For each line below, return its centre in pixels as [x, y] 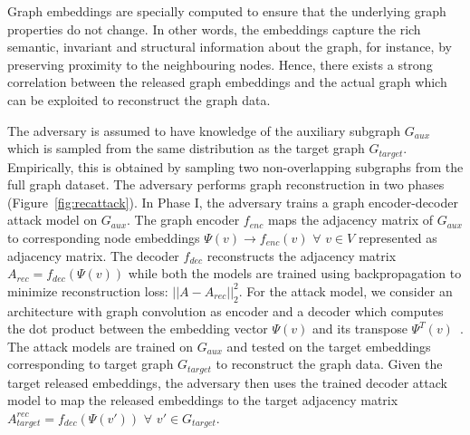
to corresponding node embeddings [104, 237]
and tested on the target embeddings [329, 346]
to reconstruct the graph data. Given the [329, 364]
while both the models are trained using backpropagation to [295, 273]
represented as [398, 237]
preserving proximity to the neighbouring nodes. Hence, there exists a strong [220, 64]
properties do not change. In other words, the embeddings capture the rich [214, 29]
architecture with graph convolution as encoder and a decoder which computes [225, 310]
